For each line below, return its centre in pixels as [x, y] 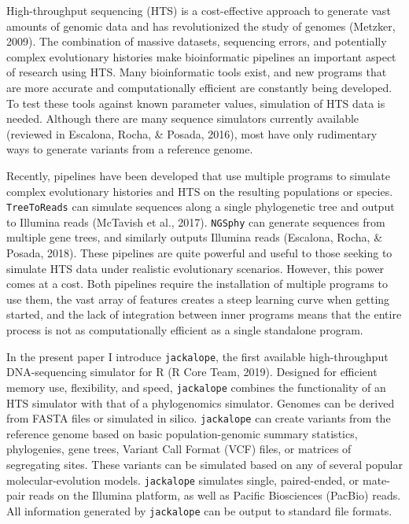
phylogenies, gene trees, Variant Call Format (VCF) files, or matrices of [179, 449]
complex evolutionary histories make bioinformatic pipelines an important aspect [201, 56]
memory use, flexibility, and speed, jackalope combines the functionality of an [196, 387]
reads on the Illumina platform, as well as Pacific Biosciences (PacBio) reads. [215, 495]
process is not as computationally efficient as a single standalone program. [185, 330]
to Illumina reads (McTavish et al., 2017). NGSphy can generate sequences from [196, 221]
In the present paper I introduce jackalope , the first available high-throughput [197, 356]
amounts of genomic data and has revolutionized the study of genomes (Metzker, [201, 26]
